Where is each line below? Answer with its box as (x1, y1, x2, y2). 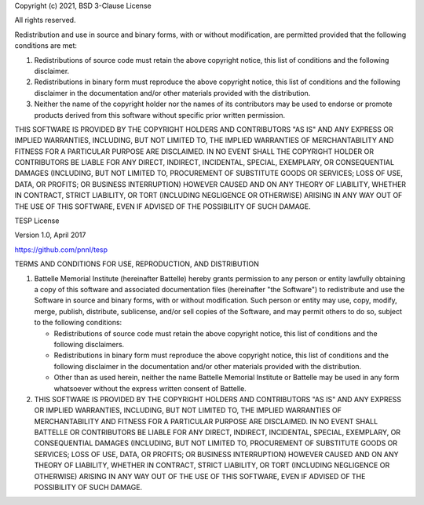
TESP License (14, 216, 60, 225)
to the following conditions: (34, 318, 122, 328)
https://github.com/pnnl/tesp (14, 244, 108, 254)
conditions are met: (14, 41, 78, 50)
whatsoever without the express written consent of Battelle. (53, 383, 247, 393)
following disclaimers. (53, 339, 125, 349)
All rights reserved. (14, 16, 76, 25)
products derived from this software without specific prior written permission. (34, 110, 286, 119)
